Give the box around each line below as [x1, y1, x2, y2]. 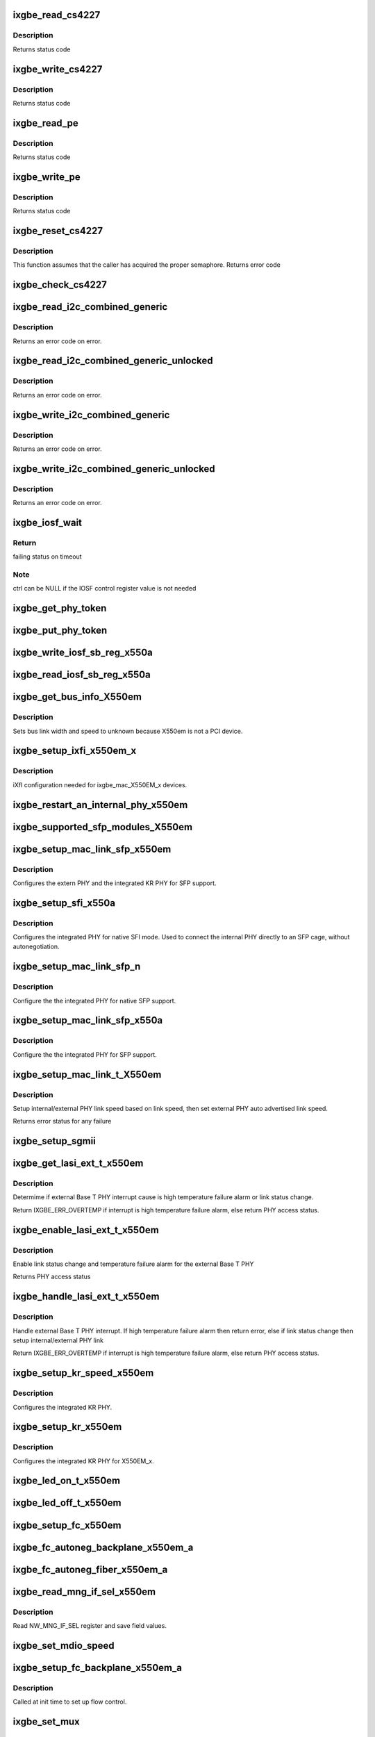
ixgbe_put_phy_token [12, 625, 108, 636]
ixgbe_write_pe [12, 171, 81, 183]
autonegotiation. [12, 942, 60, 951]
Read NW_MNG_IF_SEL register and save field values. [12, 1621, 167, 1629]
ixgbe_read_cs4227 [12, 9, 101, 21]
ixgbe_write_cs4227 [12, 63, 103, 75]
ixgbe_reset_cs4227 [12, 225, 103, 237]
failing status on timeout [12, 552, 83, 561]
